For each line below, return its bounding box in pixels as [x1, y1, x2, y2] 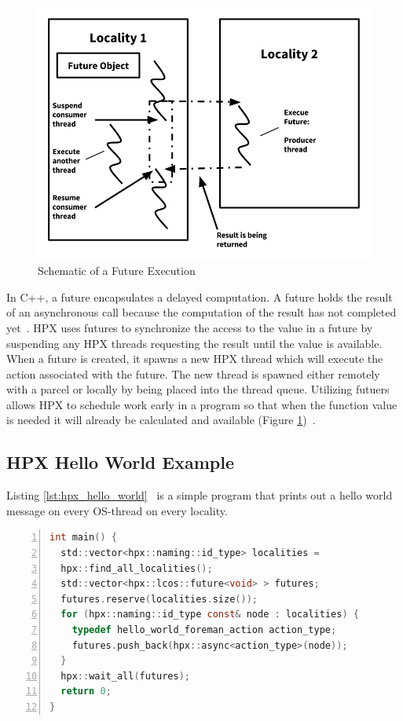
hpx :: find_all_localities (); [60, 562, 213, 574]
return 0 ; [60, 686, 112, 697]
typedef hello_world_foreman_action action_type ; [71, 624, 337, 636]
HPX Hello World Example [6, 450, 234, 474]
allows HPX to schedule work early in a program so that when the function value [6, 396, 398, 412]
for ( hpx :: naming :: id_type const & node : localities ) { [60, 609, 359, 620]
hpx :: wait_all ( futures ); [60, 670, 191, 682]
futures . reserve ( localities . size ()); [60, 593, 258, 605]
